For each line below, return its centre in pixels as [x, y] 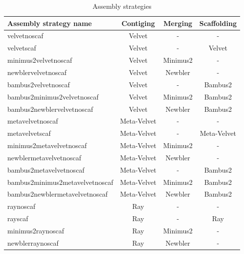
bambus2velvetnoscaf [39, 84]
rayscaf [18, 218]
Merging [178, 23]
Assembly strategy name [50, 23]
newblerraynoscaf [33, 242]
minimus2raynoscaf [36, 230]
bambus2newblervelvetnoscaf [50, 109]
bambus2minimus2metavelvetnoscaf [60, 182]
